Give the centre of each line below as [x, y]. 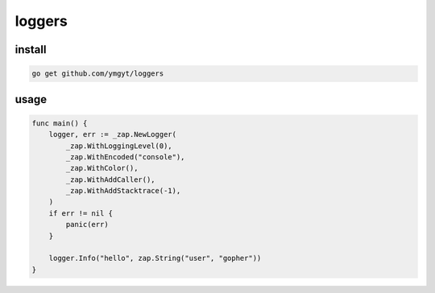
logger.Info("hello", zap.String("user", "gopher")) [155, 258]
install [31, 50]
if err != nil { [81, 213]
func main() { [60, 123]
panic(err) [87, 225]
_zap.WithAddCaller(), [111, 180]
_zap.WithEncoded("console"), [125, 157]
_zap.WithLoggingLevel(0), [119, 146]
